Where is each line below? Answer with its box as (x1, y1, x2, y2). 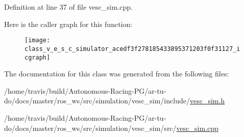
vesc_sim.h (189, 95, 225, 106)
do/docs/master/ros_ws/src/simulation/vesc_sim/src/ (4, 122, 177, 133)
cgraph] (25, 53, 51, 61)
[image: (25, 37, 51, 44)
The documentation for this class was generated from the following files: (4, 68, 229, 79)
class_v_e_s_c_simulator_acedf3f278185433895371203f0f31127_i (25, 45, 240, 52)
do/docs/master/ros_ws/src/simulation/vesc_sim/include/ (4, 95, 190, 106)
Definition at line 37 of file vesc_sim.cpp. (4, 2, 133, 12)
